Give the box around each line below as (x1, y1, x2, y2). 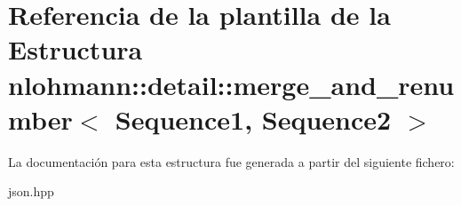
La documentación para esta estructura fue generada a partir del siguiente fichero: (8, 152, 455, 170)
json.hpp (8, 182, 54, 201)
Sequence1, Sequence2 (115, 100, 392, 137)
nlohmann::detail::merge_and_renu (8, 66, 455, 102)
